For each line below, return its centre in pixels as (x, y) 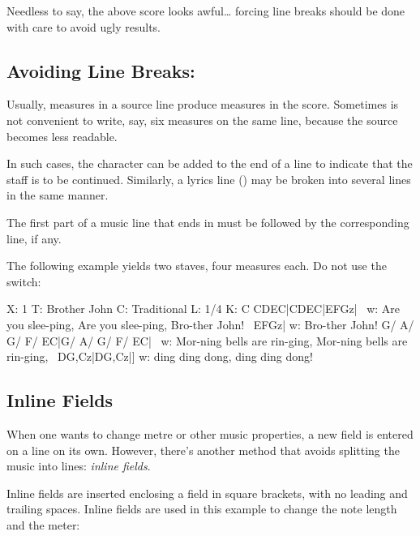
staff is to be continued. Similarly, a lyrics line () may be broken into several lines (209, 179)
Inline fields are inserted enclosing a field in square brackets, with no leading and (207, 493)
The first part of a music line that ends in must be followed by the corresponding (208, 222)
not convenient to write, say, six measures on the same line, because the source (202, 120)
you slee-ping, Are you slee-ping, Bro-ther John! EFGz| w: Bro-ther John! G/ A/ (210, 324)
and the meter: (43, 524)
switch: (24, 281)
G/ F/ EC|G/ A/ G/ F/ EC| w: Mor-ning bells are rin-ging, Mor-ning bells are (207, 340)
